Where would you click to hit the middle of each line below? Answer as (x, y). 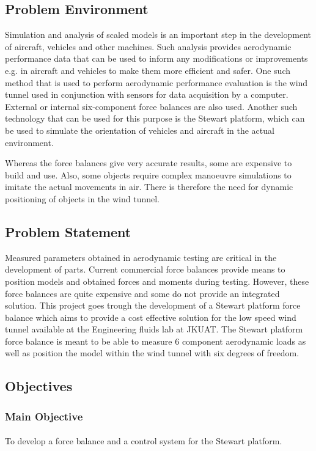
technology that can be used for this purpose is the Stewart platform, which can (155, 118)
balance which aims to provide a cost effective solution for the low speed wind (151, 317)
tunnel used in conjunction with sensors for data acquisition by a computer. (147, 94)
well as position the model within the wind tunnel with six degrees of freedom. (152, 353)
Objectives (39, 386)
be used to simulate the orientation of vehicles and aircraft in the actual (140, 130)
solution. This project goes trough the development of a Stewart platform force (153, 305)
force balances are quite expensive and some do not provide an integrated (142, 293)
